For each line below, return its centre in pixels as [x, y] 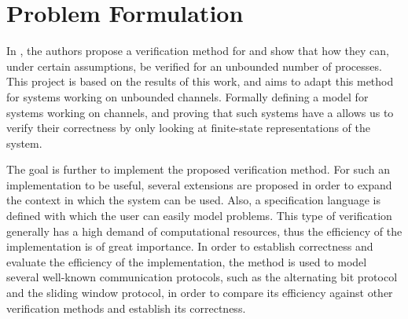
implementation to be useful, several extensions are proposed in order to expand [199, 184]
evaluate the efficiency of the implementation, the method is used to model [187, 261]
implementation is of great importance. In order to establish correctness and [190, 246]
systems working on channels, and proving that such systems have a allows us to [200, 112]
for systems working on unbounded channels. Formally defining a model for [187, 96]
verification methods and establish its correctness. [126, 308]
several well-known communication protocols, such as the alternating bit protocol [202, 277]
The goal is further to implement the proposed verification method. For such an [198, 169]
